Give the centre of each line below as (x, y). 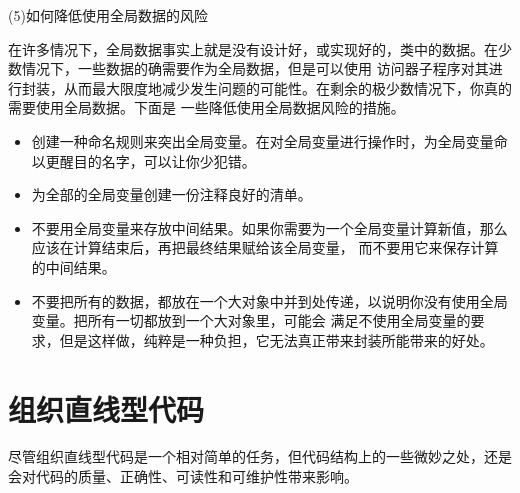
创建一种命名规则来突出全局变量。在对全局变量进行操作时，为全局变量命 (269, 140)
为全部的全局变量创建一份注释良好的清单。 (171, 194)
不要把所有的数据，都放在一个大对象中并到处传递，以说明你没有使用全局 (269, 300)
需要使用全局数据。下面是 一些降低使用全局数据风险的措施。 (206, 107)
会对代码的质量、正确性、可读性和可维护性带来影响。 (183, 476)
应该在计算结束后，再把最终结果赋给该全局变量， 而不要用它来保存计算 (265, 247)
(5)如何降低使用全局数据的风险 (108, 15)
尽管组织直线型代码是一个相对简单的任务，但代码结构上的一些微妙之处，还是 (260, 456)
